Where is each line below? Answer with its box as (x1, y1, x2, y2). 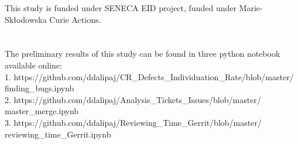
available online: (5, 59, 63, 71)
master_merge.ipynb (5, 105, 79, 117)
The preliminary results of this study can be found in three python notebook (5, 47, 280, 60)
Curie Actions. (49, 13, 101, 25)
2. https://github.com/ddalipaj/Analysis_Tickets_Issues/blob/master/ (5, 93, 261, 105)
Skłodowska (5, 13, 47, 25)
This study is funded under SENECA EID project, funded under (5, 2, 237, 13)
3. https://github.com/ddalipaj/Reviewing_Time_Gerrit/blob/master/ (5, 116, 262, 128)
